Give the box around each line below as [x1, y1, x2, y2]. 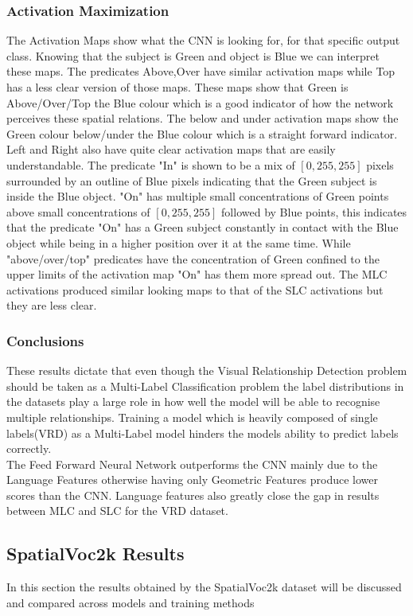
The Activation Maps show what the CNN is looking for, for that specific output [6, 32, 400, 49]
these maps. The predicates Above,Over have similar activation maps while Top [6, 63, 395, 80]
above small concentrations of [6, 203, 150, 220]
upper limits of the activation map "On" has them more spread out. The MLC [6, 266, 388, 283]
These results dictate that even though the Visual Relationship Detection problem [6, 362, 407, 379]
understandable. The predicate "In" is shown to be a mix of [6, 156, 295, 173]
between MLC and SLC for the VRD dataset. [6, 502, 228, 519]
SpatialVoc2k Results [6, 541, 185, 566]
